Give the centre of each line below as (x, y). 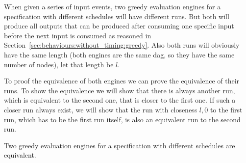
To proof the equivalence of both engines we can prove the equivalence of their (122, 81)
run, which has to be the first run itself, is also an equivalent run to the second (122, 119)
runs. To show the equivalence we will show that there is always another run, (120, 90)
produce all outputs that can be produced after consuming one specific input (119, 26)
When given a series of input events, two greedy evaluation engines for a (112, 6)
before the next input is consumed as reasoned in (78, 35)
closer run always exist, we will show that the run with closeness (101, 109)
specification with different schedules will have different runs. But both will (117, 16)
